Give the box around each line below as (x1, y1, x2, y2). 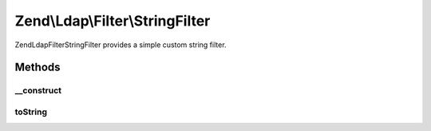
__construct (14, 85, 62, 96)
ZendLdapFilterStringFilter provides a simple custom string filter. (14, 40, 227, 50)
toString (14, 106, 48, 117)
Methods (14, 61, 61, 74)
